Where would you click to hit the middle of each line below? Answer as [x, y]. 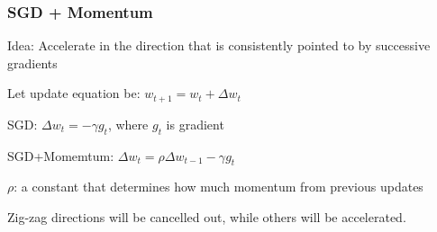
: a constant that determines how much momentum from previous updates [218, 187]
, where [128, 124]
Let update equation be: [74, 93]
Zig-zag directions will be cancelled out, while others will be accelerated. [207, 217]
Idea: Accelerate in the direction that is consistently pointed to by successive [219, 45]
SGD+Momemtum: [61, 155]
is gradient [195, 124]
